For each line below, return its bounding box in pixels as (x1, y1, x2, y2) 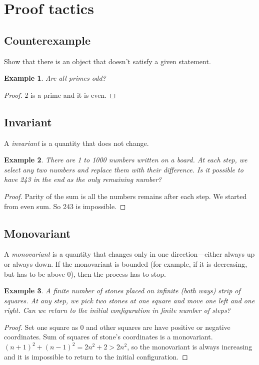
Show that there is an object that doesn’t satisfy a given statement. (4, 56, 211, 66)
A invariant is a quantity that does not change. (4, 137, 149, 148)
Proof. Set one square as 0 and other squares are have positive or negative (4, 321, 230, 332)
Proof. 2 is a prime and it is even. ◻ (4, 89, 116, 100)
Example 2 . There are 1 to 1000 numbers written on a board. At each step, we (4, 154, 247, 165)
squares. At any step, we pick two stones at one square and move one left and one (4, 295, 255, 305)
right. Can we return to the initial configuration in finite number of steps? (4, 305, 230, 315)
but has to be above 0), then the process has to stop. (4, 268, 166, 279)
